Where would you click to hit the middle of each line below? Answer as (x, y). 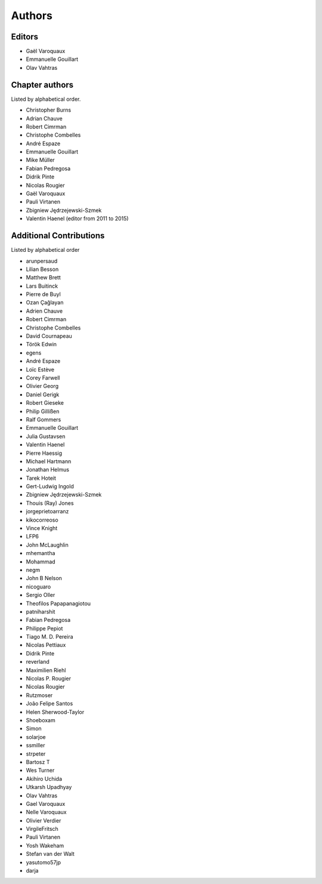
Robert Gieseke (45, 403)
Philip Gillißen (43, 411)
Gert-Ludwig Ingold (50, 486)
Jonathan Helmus (48, 470)
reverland (38, 662)
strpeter (36, 754)
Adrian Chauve (44, 118)
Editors (25, 37)
